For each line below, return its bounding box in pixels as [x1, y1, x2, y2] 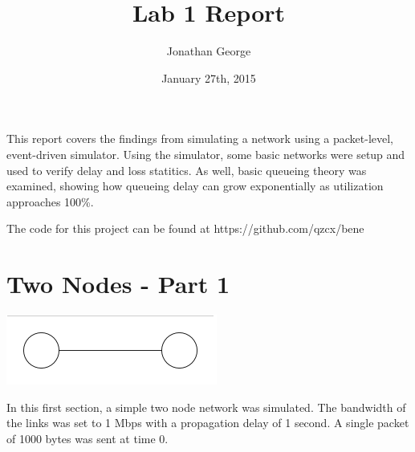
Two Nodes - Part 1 [6, 267, 230, 300]
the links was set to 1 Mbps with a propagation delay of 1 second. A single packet [6, 414, 409, 431]
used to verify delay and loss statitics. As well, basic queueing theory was [6, 161, 367, 178]
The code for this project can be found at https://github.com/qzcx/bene [6, 220, 364, 237]
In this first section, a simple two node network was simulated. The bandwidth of [6, 398, 406, 415]
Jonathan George [166, 43, 251, 59]
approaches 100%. [6, 193, 94, 210]
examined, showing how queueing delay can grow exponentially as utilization [6, 177, 384, 194]
